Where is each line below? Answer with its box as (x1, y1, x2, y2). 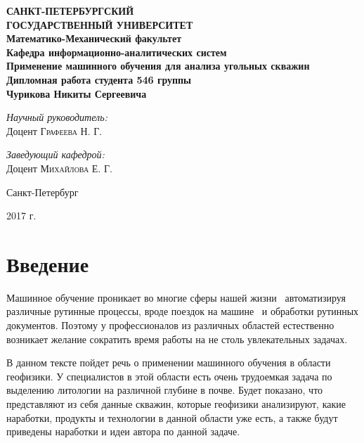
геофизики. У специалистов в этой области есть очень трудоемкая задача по (6, 368, 332, 383)
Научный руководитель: (6, 110, 108, 124)
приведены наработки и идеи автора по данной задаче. (6, 424, 240, 439)
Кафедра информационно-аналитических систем (6, 44, 227, 59)
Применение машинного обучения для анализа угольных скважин (6, 58, 310, 73)
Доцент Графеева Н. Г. (6, 123, 103, 138)
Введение (6, 249, 89, 278)
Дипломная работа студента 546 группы (6, 72, 192, 86)
